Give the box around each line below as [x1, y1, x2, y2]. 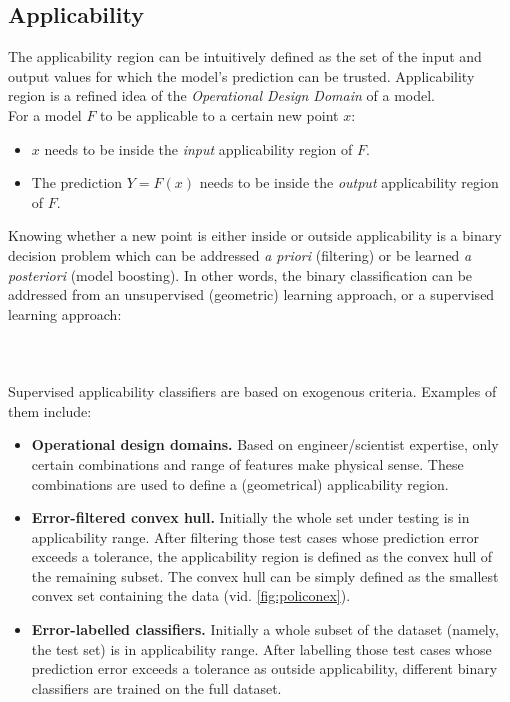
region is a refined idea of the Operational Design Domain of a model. [8, 85, 435, 106]
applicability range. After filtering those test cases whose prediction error [31, 526, 479, 547]
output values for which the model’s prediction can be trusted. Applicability [8, 65, 475, 86]
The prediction [31, 172, 123, 193]
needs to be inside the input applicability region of [44, 138, 353, 159]
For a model [8, 104, 82, 125]
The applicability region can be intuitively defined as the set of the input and [8, 46, 482, 67]
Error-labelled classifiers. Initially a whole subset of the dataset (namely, [31, 619, 499, 640]
